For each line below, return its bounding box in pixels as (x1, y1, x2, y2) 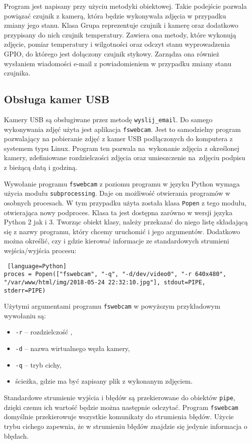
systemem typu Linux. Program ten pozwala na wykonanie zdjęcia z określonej (4, 143, 239, 153)
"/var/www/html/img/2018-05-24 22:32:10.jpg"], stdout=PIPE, (4, 278, 206, 286)
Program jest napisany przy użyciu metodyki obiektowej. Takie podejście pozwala (4, 1, 247, 11)
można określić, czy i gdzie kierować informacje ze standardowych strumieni (4, 236, 229, 246)
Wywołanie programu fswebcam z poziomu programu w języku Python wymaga (4, 178, 240, 188)
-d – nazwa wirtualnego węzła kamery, (15, 343, 130, 353)
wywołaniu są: (4, 310, 46, 320)
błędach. (4, 430, 29, 441)
